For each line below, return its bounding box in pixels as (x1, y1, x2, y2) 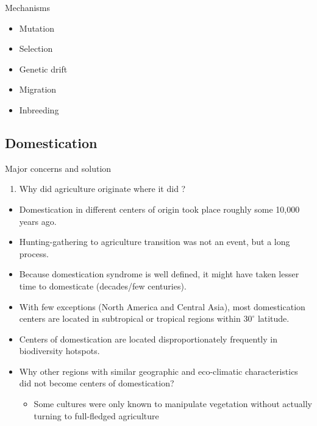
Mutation (19, 21, 54, 34)
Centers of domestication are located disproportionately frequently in (19, 332, 277, 345)
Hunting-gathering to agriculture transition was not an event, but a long (19, 235, 290, 248)
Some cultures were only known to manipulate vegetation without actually (34, 397, 312, 410)
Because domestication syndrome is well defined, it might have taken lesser (19, 268, 299, 280)
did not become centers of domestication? (19, 377, 174, 389)
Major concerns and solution (5, 162, 112, 174)
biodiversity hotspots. (19, 344, 100, 357)
